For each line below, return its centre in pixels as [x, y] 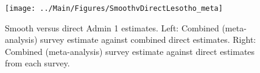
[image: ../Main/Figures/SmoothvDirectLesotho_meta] [114, 8]
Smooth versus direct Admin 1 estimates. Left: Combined [112, 27]
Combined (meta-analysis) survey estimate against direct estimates [130, 51]
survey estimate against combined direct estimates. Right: [148, 40]
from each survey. [37, 63]
